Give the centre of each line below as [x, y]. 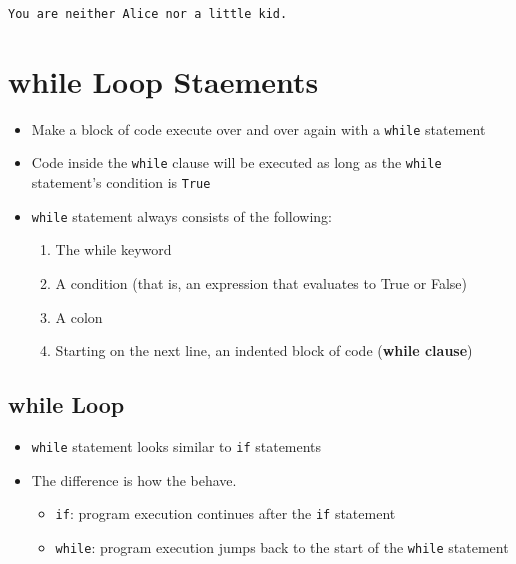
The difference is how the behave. [134, 479]
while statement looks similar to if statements [176, 445]
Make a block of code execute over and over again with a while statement [258, 128]
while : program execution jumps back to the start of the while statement [282, 546]
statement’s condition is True [121, 182]
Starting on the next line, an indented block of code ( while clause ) [264, 350]
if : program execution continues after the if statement [225, 513]
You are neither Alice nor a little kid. [148, 14]
